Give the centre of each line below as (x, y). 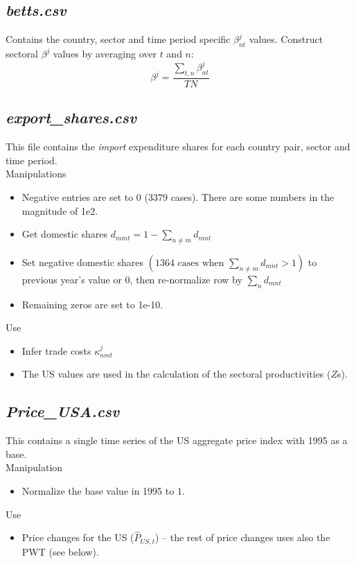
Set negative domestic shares (83, 262)
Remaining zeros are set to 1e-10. (92, 304)
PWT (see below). (60, 551)
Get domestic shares (65, 234)
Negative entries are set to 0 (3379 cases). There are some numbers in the (178, 196)
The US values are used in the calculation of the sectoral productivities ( (176, 374)
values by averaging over (105, 53)
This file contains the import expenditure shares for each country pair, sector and (178, 147)
